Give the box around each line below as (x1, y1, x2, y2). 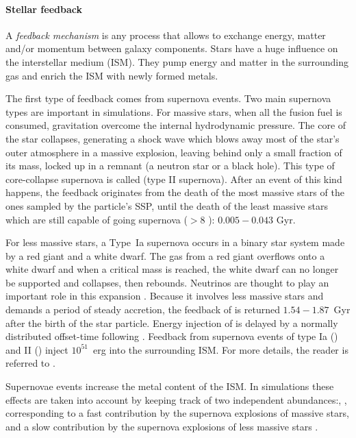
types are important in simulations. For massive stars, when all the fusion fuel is (5, 104, 342, 119)
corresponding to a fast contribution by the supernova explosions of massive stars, (5, 406, 349, 420)
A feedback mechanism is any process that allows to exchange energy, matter (5, 27, 326, 42)
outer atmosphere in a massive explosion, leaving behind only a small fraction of (5, 145, 342, 159)
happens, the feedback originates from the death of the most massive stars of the (5, 185, 344, 199)
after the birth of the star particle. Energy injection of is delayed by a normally (5, 315, 338, 330)
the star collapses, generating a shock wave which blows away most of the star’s (5, 131, 340, 145)
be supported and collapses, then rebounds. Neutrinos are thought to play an (5, 275, 329, 289)
